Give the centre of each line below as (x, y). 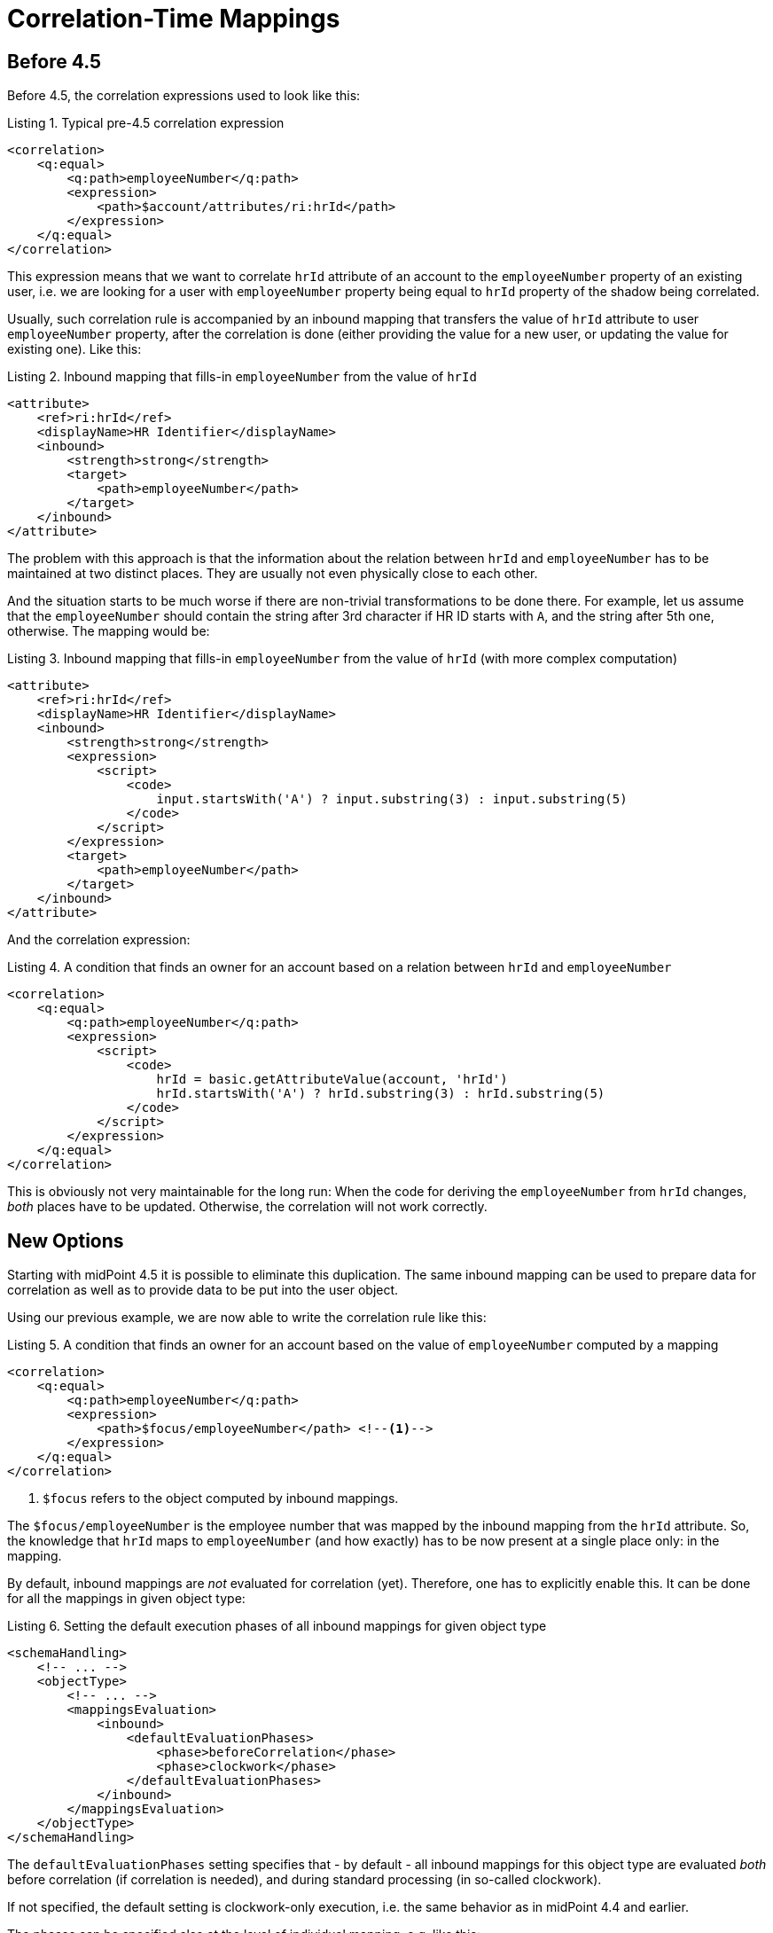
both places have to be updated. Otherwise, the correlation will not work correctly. (247, 1207)
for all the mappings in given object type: (126, 1599)
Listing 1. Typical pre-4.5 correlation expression (146, 123)
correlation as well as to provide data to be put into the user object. (203, 1290)
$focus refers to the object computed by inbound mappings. (221, 1499)
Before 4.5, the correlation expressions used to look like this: (184, 96)
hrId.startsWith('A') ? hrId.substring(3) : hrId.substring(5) (381, 1094)
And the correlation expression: (99, 940)
